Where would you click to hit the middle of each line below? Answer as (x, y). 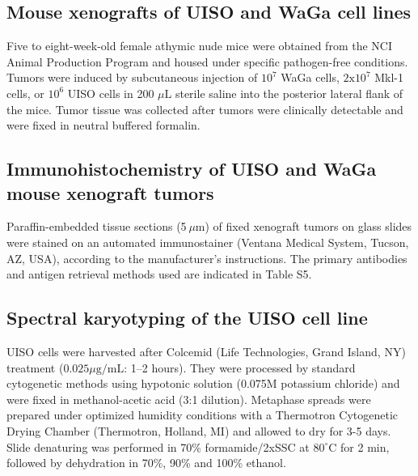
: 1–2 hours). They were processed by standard (240, 367)
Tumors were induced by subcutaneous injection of (132, 77)
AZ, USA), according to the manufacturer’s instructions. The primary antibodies (207, 258)
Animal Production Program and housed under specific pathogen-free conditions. (207, 61)
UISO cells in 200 (111, 93)
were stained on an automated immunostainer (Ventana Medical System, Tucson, (208, 242)
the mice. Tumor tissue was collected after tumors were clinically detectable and (205, 109)
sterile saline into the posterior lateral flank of (289, 93)
